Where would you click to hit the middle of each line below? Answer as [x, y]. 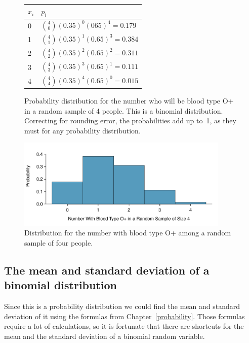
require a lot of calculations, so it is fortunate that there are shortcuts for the [124, 326]
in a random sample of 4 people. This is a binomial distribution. [124, 110]
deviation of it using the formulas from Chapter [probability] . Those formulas [124, 316]
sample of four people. [59, 242]
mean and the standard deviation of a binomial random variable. [105, 336]
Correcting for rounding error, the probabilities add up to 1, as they [130, 121]
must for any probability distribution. [82, 130]
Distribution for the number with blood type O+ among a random [128, 233]
